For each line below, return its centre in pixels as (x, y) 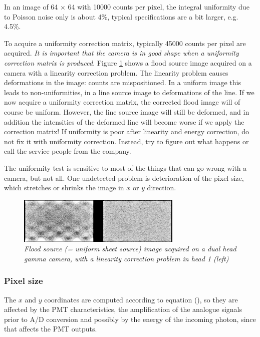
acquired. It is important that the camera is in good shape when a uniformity (121, 53)
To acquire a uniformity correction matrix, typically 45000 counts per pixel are (125, 43)
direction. (162, 188)
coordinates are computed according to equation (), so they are (141, 299)
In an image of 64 (31, 7)
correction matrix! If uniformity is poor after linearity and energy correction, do (126, 131)
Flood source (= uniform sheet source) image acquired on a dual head (130, 249)
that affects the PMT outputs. (51, 329)
